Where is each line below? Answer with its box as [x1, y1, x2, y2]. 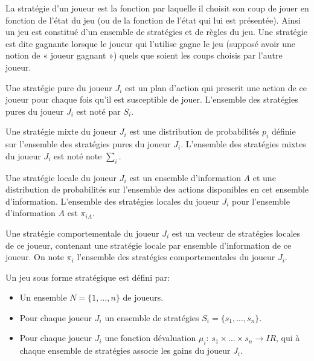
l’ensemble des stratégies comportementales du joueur [77, 251, 275, 263]
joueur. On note [5, 251, 64, 263]
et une [252, 171, 276, 184]
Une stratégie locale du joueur [5, 171, 117, 184]
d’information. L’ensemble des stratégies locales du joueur [5, 194, 219, 207]
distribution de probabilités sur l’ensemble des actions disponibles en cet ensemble [5, 183, 309, 196]
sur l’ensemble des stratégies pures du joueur [5, 138, 171, 150]
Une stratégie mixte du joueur [5, 125, 117, 138]
